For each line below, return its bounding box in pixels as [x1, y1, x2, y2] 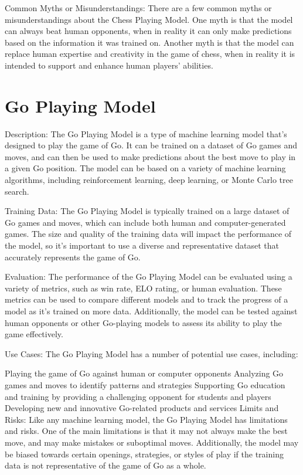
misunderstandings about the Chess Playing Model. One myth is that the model [5, 13, 293, 25]
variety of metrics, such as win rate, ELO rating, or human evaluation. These [5, 281, 282, 294]
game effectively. [5, 328, 63, 340]
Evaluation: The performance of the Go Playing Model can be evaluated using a [5, 270, 292, 283]
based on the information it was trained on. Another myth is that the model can [5, 36, 294, 48]
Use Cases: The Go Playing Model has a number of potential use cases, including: [5, 347, 298, 359]
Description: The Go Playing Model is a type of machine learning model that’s [5, 127, 287, 140]
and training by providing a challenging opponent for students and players [5, 390, 271, 402]
